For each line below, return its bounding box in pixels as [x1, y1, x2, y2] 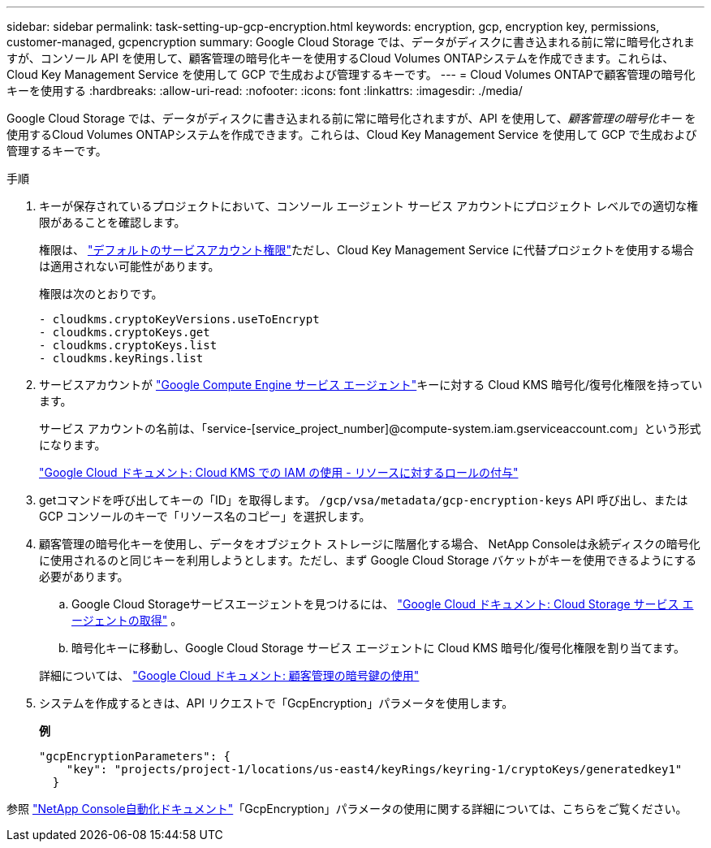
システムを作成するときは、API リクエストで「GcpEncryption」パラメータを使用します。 [39, 696, 514, 710]
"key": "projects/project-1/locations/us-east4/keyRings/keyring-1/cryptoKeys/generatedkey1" [66, 763, 683, 776]
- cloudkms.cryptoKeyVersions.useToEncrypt [39, 313, 320, 326]
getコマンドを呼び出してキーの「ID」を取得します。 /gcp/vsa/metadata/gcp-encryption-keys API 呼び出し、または [39, 493, 688, 507]
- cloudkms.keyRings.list [39, 352, 204, 365]
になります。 [39, 438, 106, 452]
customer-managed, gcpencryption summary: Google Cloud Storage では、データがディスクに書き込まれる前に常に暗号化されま [6, 35, 695, 49]
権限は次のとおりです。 [39, 287, 163, 301]
